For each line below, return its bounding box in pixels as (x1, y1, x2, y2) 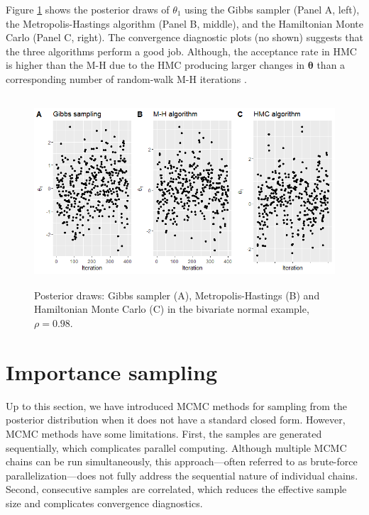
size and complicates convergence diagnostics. (6, 495, 203, 510)
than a (316, 57, 346, 72)
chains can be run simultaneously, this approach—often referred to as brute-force (6, 454, 358, 469)
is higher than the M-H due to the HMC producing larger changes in (6, 57, 305, 72)
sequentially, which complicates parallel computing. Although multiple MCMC (6, 440, 347, 455)
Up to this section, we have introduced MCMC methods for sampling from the (6, 398, 348, 413)
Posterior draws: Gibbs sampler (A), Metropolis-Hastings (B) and (34, 287, 320, 302)
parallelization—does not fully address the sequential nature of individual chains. (6, 467, 358, 482)
